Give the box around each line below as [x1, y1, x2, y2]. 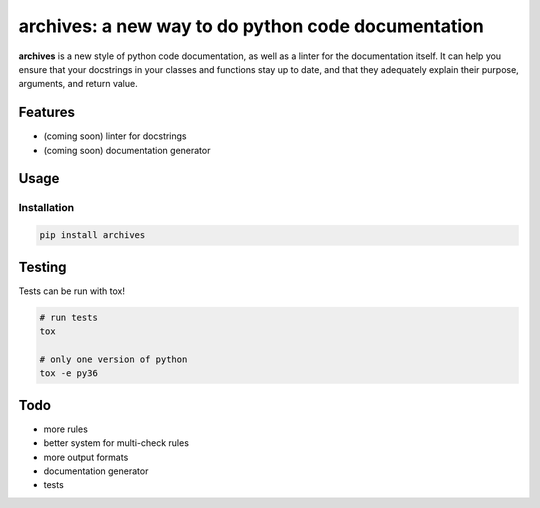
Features [18, 104, 75, 121]
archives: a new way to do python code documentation [18, 15, 484, 37]
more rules [43, 423, 89, 435]
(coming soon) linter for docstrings [43, 130, 187, 142]
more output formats [43, 451, 129, 463]
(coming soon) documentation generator [43, 144, 211, 156]
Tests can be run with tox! [18, 285, 125, 297]
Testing [18, 258, 67, 275]
